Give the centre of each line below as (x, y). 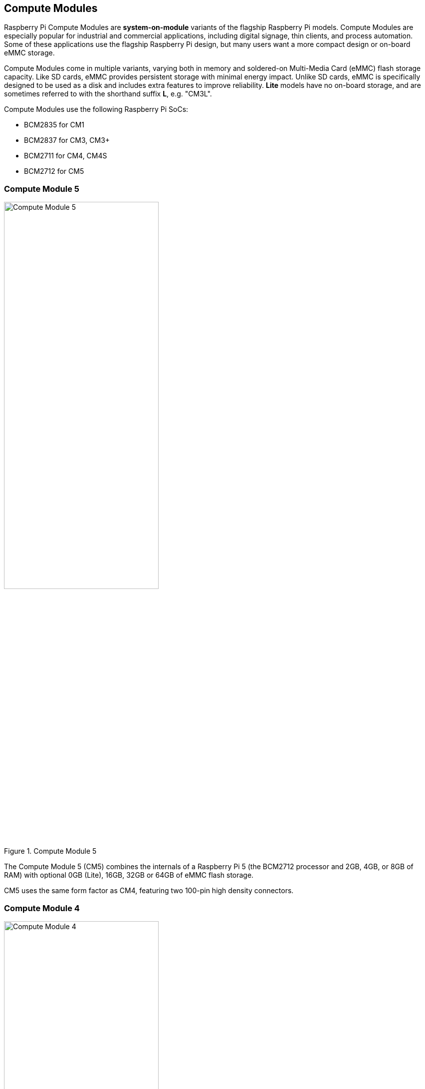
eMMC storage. (29, 53)
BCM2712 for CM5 (54, 171)
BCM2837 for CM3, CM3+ (67, 140)
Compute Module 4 (42, 908)
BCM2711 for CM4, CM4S (66, 156)
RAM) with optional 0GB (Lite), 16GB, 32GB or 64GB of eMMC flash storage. (129, 875)
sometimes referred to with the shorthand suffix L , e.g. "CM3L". (108, 94)
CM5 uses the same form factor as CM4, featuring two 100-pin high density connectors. (149, 891)
